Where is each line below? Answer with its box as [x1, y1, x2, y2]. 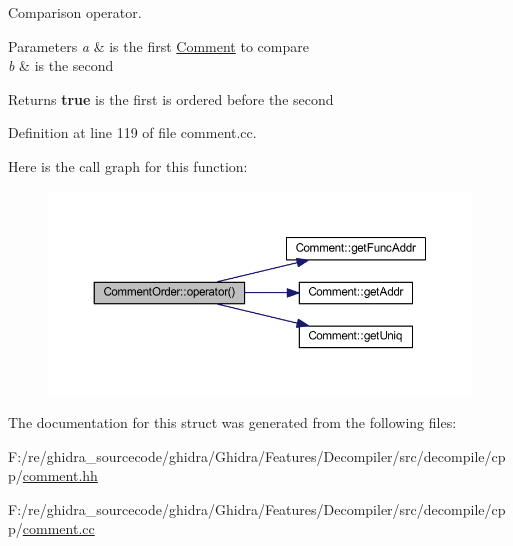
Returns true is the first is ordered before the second [8, 88, 334, 109]
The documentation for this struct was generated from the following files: [8, 412, 457, 433]
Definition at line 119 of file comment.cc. [8, 122, 257, 143]
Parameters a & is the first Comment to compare [8, 35, 309, 56]
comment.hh [22, 465, 98, 486]
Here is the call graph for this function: [8, 155, 248, 176]
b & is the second [8, 55, 114, 76]
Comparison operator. [8, 2, 142, 22]
